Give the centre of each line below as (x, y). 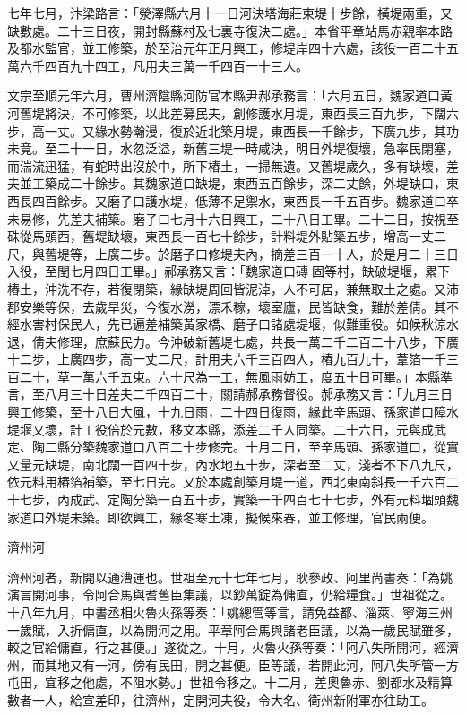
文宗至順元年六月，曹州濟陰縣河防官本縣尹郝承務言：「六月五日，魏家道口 (224, 95)
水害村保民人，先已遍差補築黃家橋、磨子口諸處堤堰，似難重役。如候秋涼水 (239, 324)
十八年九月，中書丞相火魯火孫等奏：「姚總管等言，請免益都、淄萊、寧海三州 (230, 612)
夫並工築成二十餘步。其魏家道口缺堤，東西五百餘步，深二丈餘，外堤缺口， (227, 183)
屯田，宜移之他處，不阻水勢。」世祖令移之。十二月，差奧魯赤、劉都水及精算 (230, 682)
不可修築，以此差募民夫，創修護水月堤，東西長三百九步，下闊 (264, 112)
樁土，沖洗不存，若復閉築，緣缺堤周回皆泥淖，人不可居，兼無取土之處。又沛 (233, 288)
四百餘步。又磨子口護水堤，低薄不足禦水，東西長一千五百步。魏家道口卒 (245, 200)
